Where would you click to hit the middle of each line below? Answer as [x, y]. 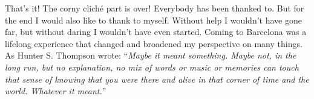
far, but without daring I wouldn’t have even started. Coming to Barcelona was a [156, 32]
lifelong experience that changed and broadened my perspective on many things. [154, 43]
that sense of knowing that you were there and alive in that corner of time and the [157, 79]
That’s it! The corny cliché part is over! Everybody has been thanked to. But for [155, 8]
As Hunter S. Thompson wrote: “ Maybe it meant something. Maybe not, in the [151, 55]
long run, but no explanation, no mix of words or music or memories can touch [152, 67]
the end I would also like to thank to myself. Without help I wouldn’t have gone [153, 20]
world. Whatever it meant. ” [56, 91]
